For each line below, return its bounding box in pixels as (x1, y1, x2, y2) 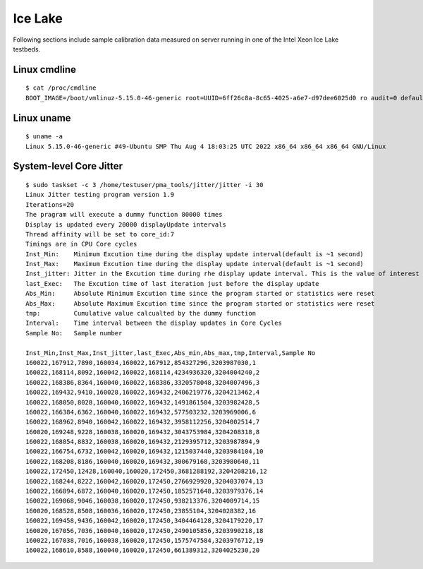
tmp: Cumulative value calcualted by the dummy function (25, 309, 257, 318)
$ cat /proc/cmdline (25, 84, 97, 92)
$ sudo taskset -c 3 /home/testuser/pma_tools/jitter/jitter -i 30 (25, 181, 264, 188)
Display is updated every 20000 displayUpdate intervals (25, 220, 227, 229)
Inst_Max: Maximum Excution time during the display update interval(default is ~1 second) (25, 260, 364, 268)
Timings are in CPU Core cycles (25, 240, 137, 248)
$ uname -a (25, 133, 63, 140)
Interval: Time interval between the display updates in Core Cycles (25, 319, 282, 328)
